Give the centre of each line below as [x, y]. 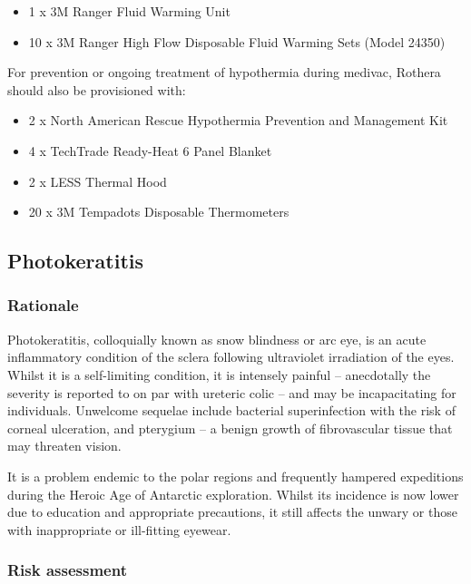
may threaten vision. [64, 446]
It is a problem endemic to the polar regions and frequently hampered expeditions [235, 476]
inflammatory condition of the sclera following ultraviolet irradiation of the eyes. [231, 357]
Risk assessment [67, 570]
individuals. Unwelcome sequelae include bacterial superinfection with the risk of [231, 410]
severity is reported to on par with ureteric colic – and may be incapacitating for [232, 392]
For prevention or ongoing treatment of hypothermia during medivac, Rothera [224, 72]
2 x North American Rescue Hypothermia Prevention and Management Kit [238, 120]
